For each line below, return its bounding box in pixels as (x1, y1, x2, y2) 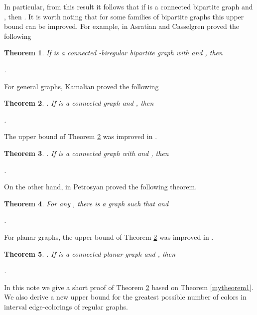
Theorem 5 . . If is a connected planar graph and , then (4, 248, 176, 259)
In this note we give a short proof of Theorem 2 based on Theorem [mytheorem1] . (4, 282, 254, 292)
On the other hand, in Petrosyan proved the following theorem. (4, 181, 197, 192)
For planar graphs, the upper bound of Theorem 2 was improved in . (4, 231, 214, 242)
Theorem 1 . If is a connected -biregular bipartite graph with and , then (4, 47, 223, 58)
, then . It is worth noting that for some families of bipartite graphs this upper (4, 11, 244, 21)
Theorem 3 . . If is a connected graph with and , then (4, 148, 169, 158)
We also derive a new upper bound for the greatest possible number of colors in (4, 292, 247, 302)
